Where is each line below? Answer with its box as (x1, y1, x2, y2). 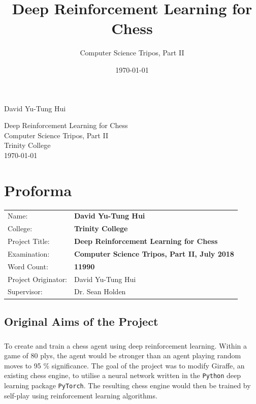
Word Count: (8, 261, 48, 271)
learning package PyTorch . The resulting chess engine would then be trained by (4, 380, 251, 391)
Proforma (4, 179, 72, 200)
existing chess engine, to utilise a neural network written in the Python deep (4, 370, 241, 381)
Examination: (8, 248, 50, 259)
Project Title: (8, 236, 50, 246)
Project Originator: (8, 273, 68, 284)
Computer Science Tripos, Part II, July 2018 (74, 248, 234, 259)
